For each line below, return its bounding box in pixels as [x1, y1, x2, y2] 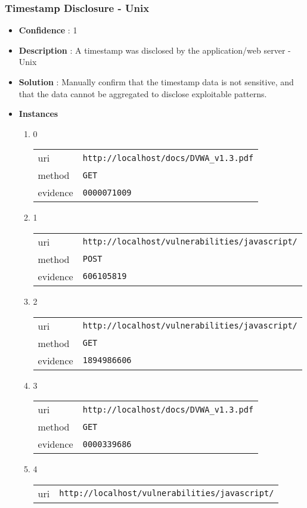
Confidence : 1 [18, 24, 77, 36]
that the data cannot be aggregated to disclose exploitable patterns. [18, 87, 267, 100]
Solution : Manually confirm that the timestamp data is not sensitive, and [18, 76, 294, 88]
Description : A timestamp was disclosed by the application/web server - [18, 44, 291, 56]
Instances [18, 107, 58, 120]
